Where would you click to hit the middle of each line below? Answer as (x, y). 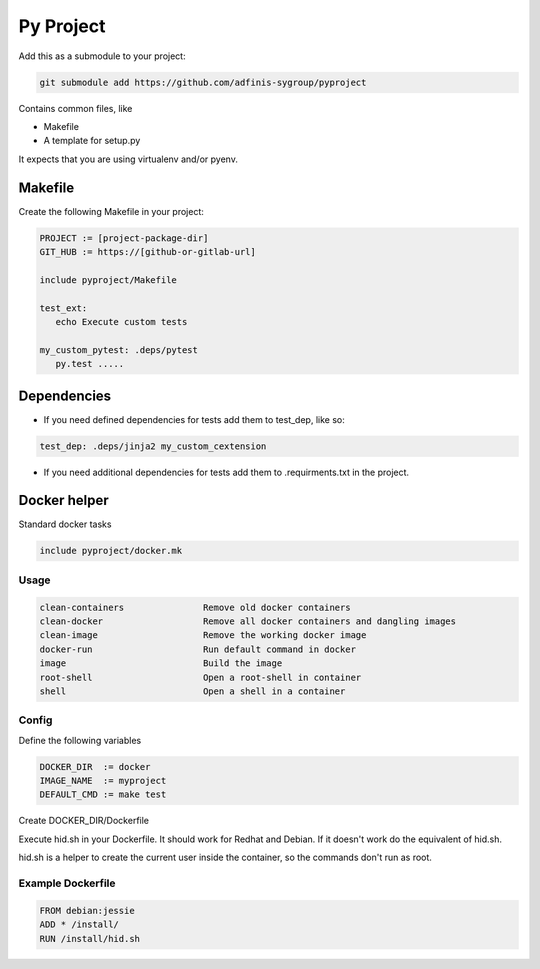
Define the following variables (80, 740)
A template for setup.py (92, 141)
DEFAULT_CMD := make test (103, 794)
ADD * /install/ (79, 924)
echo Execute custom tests (121, 321)
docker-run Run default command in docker (198, 649)
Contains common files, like (75, 108)
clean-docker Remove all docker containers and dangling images (248, 621)
